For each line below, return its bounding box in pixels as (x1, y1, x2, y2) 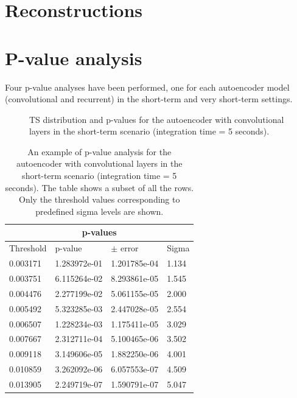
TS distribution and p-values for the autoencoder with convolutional (29, 113, 284, 125)
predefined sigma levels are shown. (35, 204, 164, 217)
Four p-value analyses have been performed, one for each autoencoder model (5, 80, 290, 93)
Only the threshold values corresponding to (19, 193, 180, 206)
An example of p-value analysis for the (27, 145, 172, 158)
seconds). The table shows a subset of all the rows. (5, 181, 194, 194)
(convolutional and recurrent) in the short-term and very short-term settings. (5, 93, 293, 105)
